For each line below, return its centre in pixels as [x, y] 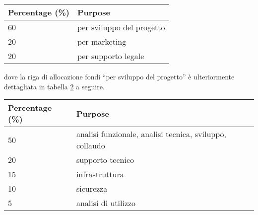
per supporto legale [111, 56]
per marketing [102, 41]
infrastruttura [100, 174]
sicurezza [92, 189]
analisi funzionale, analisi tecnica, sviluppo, [151, 134]
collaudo [91, 145]
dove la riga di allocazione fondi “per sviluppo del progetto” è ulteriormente [119, 76]
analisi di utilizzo [106, 203]
